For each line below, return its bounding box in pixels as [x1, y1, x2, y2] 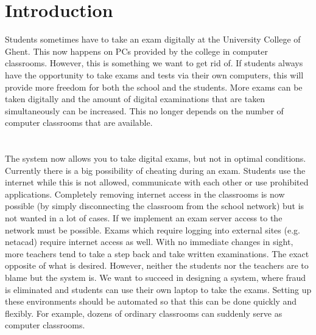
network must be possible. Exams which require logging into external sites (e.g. [5, 223, 300, 236]
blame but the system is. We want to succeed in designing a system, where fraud [5, 271, 306, 283]
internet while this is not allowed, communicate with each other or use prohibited [5, 176, 309, 188]
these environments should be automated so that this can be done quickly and [5, 295, 297, 308]
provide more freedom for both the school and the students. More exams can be [5, 80, 303, 93]
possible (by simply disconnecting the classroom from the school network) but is [5, 199, 304, 212]
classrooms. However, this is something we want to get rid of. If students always [5, 57, 303, 69]
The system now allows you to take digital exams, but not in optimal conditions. [5, 152, 306, 165]
